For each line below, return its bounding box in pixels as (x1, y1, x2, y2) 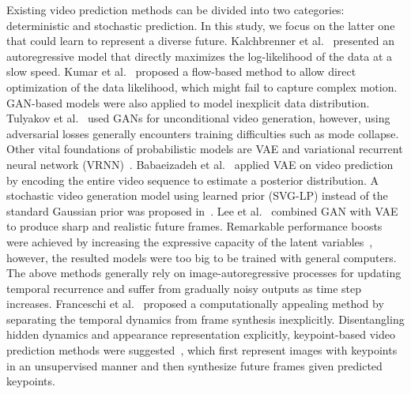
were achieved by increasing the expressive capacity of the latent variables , (6, 233, 373, 250)
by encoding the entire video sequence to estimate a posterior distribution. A (6, 171, 379, 188)
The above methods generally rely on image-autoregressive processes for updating (6, 265, 402, 281)
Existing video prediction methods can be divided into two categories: (6, 2, 345, 17)
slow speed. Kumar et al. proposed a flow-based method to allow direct (6, 63, 356, 80)
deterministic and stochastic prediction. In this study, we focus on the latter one (6, 17, 395, 33)
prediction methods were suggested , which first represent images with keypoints (6, 342, 398, 358)
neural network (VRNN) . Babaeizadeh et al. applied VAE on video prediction (6, 156, 394, 172)
